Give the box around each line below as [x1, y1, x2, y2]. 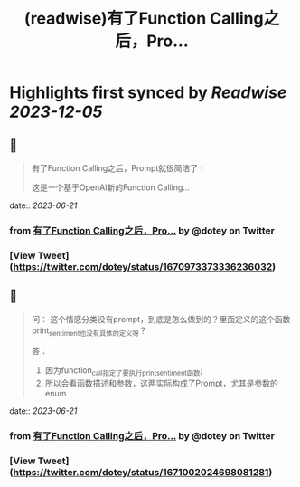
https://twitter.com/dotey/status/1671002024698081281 [13, 466, 269, 479]
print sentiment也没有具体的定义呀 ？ [31, 325, 147, 338]
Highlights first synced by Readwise [9, 82, 287, 103]
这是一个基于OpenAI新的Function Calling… [31, 182, 191, 193]
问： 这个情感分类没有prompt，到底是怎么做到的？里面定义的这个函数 [31, 313, 291, 324]
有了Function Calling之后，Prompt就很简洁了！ [31, 163, 206, 173]
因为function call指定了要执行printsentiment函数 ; [44, 365, 203, 378]
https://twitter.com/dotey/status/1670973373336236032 [13, 260, 273, 272]
